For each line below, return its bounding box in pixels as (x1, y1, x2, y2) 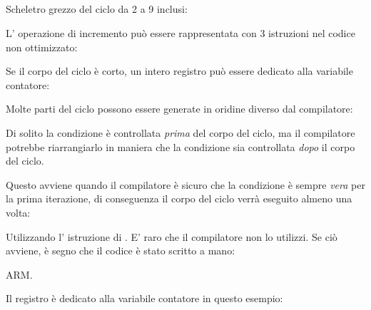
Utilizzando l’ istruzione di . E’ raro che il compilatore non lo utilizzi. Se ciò (6, 229, 337, 244)
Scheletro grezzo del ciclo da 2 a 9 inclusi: (6, 1, 188, 16)
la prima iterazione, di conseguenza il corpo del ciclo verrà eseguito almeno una (6, 191, 352, 206)
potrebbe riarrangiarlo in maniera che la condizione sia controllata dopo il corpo (6, 139, 355, 154)
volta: (6, 205, 31, 219)
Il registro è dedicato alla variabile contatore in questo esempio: (6, 291, 283, 306)
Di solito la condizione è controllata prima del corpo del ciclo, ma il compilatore (6, 125, 355, 140)
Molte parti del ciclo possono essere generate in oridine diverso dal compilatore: (6, 101, 353, 116)
